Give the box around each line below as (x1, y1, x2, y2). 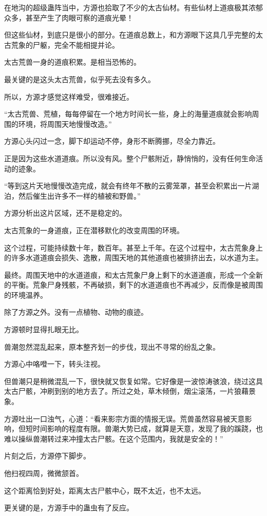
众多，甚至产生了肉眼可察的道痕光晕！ (4, 12, 133, 23)
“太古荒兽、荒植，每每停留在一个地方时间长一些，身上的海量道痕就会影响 (4, 108, 252, 119)
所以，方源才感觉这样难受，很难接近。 (4, 91, 133, 102)
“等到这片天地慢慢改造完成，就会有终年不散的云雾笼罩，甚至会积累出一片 (4, 180, 252, 191)
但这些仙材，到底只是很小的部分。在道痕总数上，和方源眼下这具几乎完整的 (4, 29, 256, 40)
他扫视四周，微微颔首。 (4, 468, 83, 478)
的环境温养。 (4, 289, 47, 300)
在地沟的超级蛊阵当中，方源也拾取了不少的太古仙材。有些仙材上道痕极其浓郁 (4, 2, 263, 12)
